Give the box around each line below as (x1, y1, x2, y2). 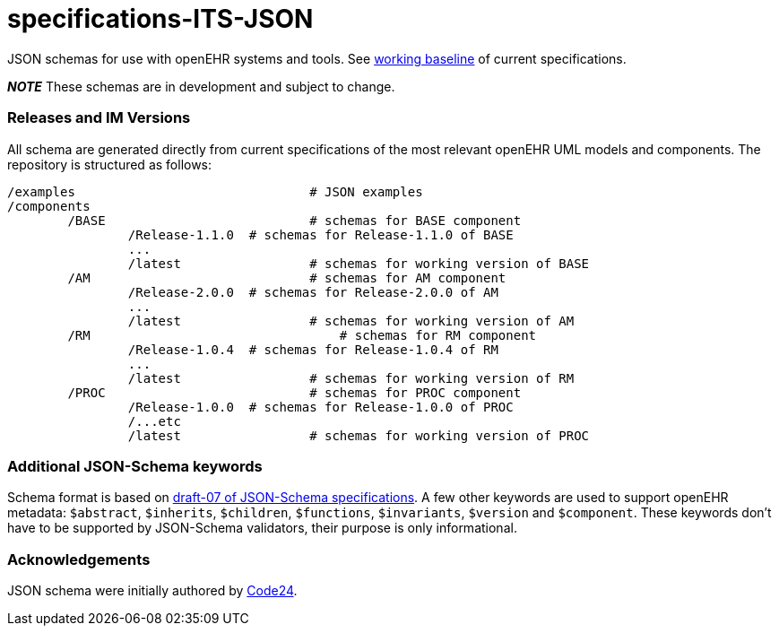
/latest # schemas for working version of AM (127, 313, 575, 328)
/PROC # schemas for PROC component (67, 385, 522, 400)
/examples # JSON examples (7, 184, 423, 199)
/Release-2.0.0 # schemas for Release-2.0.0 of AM (127, 284, 498, 299)
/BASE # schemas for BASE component (67, 212, 522, 228)
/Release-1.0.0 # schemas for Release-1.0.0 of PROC (127, 399, 514, 414)
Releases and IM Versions (7, 108, 191, 127)
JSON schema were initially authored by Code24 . (7, 583, 298, 598)
